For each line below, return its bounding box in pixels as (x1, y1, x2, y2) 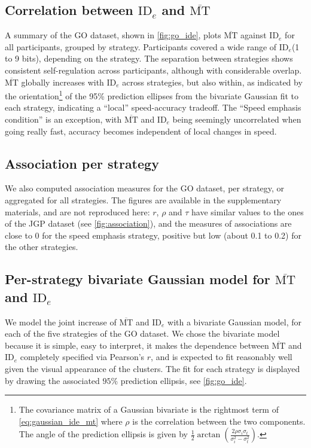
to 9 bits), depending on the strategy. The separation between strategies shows (5, 52, 293, 65)
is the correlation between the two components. (132, 415, 306, 427)
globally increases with (21, 75, 104, 88)
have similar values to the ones (191, 205, 304, 218)
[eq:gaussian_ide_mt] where (19, 415, 123, 427)
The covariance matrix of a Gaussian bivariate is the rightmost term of (19, 403, 279, 416)
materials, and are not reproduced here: (5, 205, 150, 218)
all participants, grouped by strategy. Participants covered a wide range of (5, 40, 277, 53)
